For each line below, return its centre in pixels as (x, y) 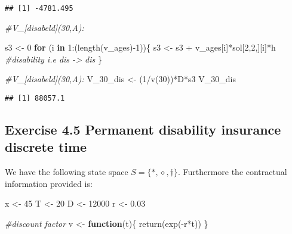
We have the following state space (67, 172)
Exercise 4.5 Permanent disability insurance (143, 130)
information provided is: (49, 183)
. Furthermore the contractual (232, 172)
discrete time (46, 147)
